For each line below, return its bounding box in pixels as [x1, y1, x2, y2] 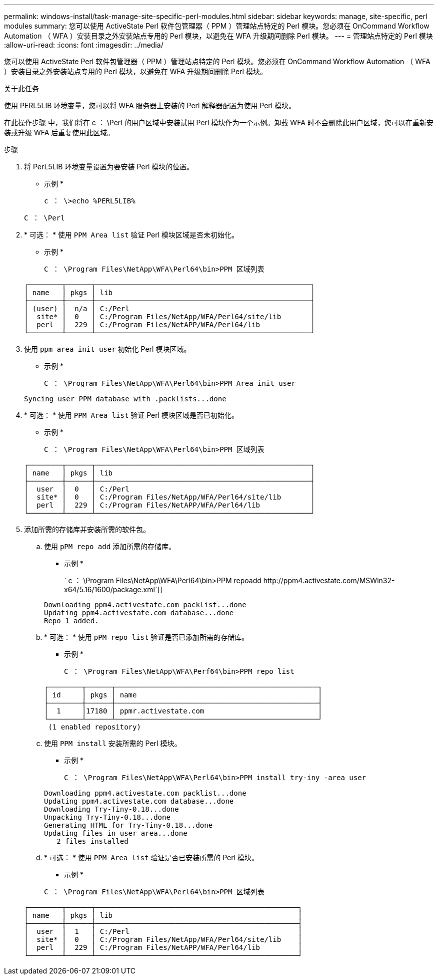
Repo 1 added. [44, 617, 99, 625]
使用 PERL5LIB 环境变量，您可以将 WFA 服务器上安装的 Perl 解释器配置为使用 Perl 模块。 [4, 101, 296, 110]
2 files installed [56, 837, 128, 845]
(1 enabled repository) [48, 723, 141, 731]
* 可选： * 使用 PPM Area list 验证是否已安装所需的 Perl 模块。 [44, 853, 259, 862]
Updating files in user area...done [44, 829, 187, 837]
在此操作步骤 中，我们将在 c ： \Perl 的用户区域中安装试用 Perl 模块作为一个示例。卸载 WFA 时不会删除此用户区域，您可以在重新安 [4, 118, 433, 127]
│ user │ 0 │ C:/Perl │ [24, 485, 315, 493]
